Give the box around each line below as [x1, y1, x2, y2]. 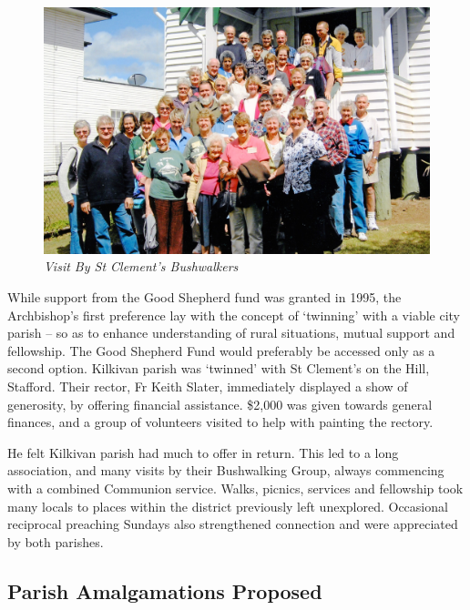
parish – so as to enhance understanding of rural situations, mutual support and [7, 323, 455, 342]
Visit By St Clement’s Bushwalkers [44, 257, 239, 276]
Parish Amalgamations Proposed [7, 576, 322, 605]
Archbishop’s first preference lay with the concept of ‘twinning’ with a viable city [7, 305, 461, 324]
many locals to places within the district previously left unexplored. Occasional [7, 496, 448, 515]
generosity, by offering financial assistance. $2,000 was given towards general [7, 394, 433, 413]
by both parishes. [7, 532, 104, 551]
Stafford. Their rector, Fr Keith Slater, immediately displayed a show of [7, 376, 408, 395]
